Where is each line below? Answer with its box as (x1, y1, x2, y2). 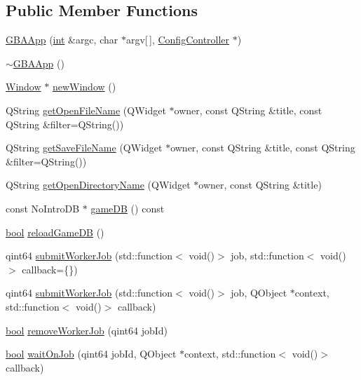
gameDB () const (90, 201, 165, 215)
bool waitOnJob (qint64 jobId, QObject (6, 346, 177, 361)
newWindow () (52, 79, 116, 94)
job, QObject (231, 285, 287, 300)
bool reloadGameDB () (6, 224, 104, 239)
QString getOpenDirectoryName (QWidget (6, 177, 191, 192)
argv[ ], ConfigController (125, 32, 230, 47)
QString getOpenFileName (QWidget (6, 102, 166, 117)
